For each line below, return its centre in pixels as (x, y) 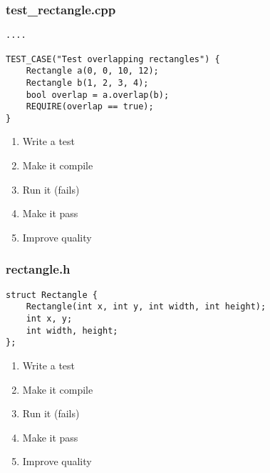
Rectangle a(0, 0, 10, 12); (92, 71)
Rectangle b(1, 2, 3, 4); (87, 83)
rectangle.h (38, 269)
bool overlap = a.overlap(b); (98, 95)
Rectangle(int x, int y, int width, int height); (146, 307)
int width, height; (72, 330)
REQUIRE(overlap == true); (90, 107)
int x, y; (49, 318)
